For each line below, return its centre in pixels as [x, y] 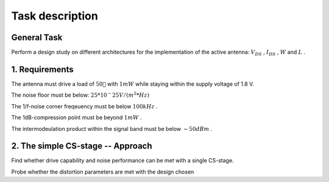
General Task [37, 37]
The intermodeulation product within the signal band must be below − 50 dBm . [112, 128]
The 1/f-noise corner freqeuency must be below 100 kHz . [84, 106]
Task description [55, 16]
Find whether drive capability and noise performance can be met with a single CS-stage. [122, 161]
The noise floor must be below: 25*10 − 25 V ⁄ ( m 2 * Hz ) [80, 95]
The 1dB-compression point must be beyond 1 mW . [77, 117]
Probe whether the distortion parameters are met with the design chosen [103, 172]
